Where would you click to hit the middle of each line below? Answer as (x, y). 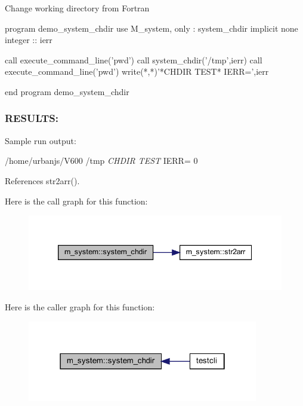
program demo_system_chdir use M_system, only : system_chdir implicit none (151, 28)
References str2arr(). (42, 180)
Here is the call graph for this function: (76, 201)
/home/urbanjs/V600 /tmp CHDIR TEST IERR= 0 (101, 161)
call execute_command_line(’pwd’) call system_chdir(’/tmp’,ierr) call (134, 59)
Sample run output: (41, 140)
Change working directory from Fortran (77, 8)
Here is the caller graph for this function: (80, 307)
